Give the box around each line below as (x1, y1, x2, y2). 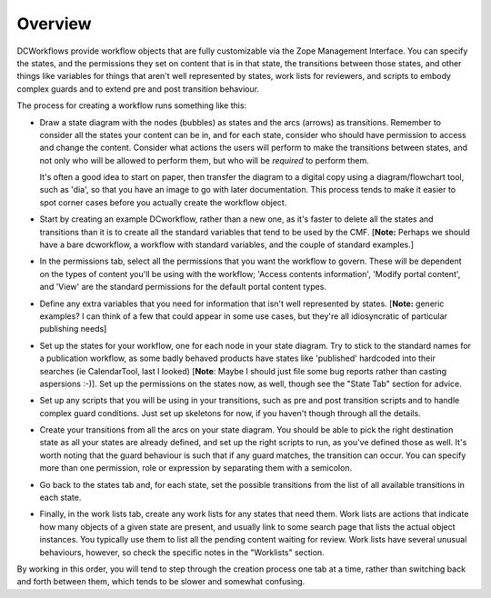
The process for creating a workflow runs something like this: (16, 100, 247, 111)
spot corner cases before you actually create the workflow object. (39, 196, 287, 208)
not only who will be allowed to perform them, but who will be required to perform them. (39, 154, 370, 165)
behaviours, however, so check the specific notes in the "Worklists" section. (39, 546, 325, 558)
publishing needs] (39, 324, 107, 334)
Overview (16, 14, 92, 34)
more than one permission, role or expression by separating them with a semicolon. (39, 463, 353, 473)
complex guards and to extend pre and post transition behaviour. (16, 83, 259, 95)
